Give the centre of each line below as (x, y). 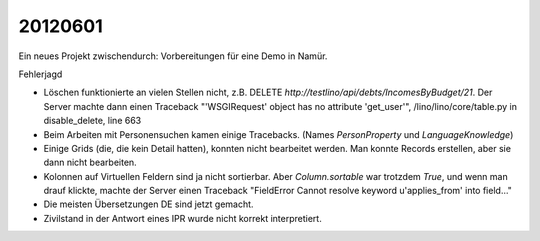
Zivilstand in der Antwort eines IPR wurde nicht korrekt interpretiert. (182, 218)
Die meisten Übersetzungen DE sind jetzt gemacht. (148, 204)
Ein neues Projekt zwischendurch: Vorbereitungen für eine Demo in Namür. (173, 56)
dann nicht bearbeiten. (90, 162)
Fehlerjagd (40, 74)
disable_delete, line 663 (92, 121)
